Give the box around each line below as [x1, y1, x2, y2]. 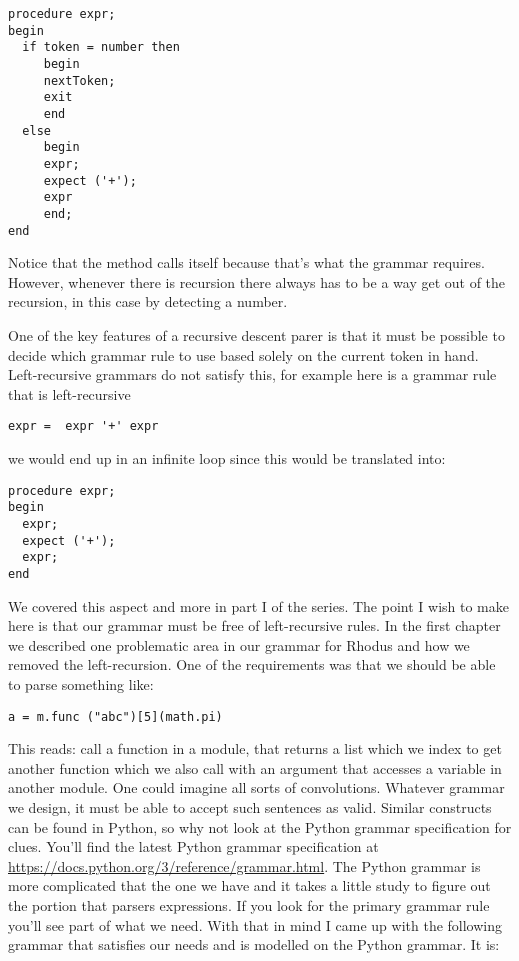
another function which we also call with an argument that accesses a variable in [8, 757, 502, 778]
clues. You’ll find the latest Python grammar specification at [8, 836, 379, 857]
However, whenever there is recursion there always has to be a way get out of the [8, 271, 506, 292]
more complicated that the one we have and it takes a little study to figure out [8, 875, 491, 896]
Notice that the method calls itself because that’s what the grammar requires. [8, 252, 485, 273]
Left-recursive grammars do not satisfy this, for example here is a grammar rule [8, 364, 497, 385]
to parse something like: [8, 673, 154, 694]
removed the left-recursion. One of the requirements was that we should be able [8, 654, 496, 675]
